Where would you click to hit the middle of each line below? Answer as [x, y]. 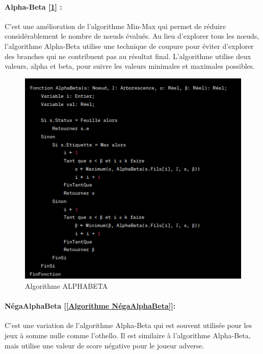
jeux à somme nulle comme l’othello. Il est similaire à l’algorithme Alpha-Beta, [128, 335]
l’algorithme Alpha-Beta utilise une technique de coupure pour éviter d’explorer [129, 46]
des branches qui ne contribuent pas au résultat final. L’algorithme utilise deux [128, 56]
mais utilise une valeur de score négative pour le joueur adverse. [104, 345]
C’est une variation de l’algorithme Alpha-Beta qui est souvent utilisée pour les [128, 325]
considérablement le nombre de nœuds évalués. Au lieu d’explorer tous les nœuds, [132, 36]
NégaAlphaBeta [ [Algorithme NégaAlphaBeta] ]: [90, 306]
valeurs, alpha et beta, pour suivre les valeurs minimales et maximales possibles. [130, 66]
